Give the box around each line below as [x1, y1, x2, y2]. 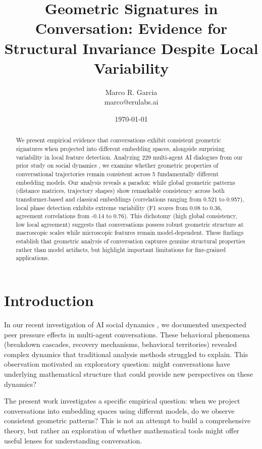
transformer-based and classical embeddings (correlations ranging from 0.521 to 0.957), [16, 194, 244, 203]
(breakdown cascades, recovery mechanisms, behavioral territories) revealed [4, 339, 237, 350]
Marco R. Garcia [105, 86, 158, 97]
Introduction [4, 290, 94, 311]
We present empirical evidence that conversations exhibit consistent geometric [16, 136, 221, 144]
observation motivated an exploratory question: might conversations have [4, 359, 230, 369]
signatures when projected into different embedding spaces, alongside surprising [16, 144, 225, 153]
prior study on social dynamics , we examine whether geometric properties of [16, 161, 219, 170]
